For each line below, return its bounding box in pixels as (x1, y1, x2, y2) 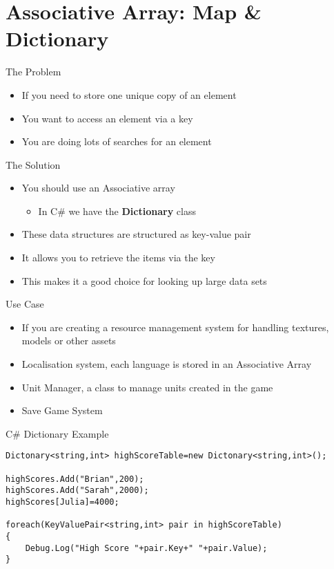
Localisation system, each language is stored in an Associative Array (21, 357, 312, 371)
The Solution (6, 157, 61, 171)
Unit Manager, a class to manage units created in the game (21, 380, 273, 394)
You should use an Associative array (21, 180, 175, 195)
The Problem (6, 64, 61, 79)
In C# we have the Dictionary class (38, 203, 196, 218)
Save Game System (21, 403, 103, 418)
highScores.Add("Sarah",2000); (6, 485, 149, 496)
